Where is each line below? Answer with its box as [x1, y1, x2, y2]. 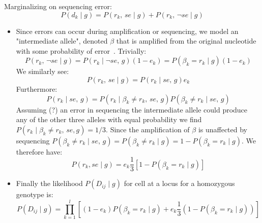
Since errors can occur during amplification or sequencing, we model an [16, 25, 239, 36]
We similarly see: [16, 66, 69, 77]
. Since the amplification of [106, 124, 190, 134]
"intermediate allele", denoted [16, 35, 108, 46]
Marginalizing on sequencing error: [4, 1, 112, 11]
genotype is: [16, 189, 53, 200]
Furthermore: [16, 83, 57, 94]
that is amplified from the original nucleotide [116, 35, 256, 46]
